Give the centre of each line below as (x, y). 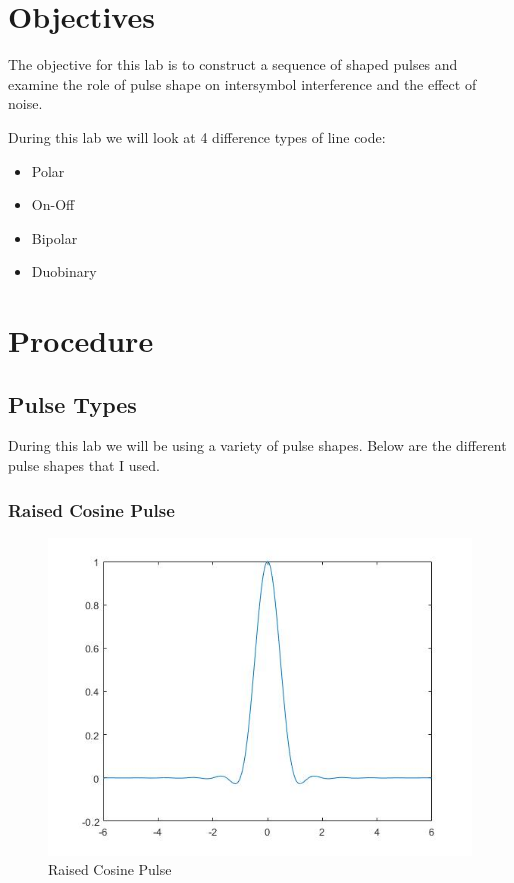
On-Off (53, 204)
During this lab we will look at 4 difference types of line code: (197, 136)
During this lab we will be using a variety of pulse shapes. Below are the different (257, 445)
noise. (25, 103)
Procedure (81, 340)
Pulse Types (72, 403)
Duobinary (64, 271)
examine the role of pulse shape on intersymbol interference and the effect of (242, 83)
